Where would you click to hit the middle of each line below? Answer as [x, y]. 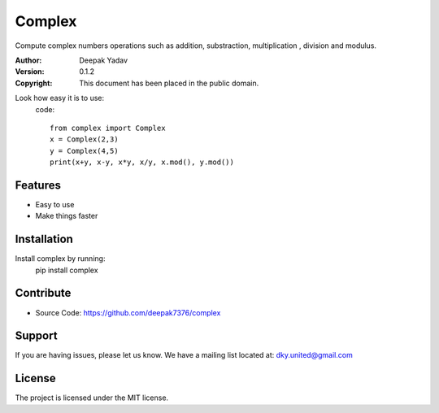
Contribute [43, 293]
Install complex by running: [60, 259]
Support [36, 336]
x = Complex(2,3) [84, 139]
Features [38, 185]
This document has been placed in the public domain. [169, 83]
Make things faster [67, 216]
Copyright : [34, 83]
